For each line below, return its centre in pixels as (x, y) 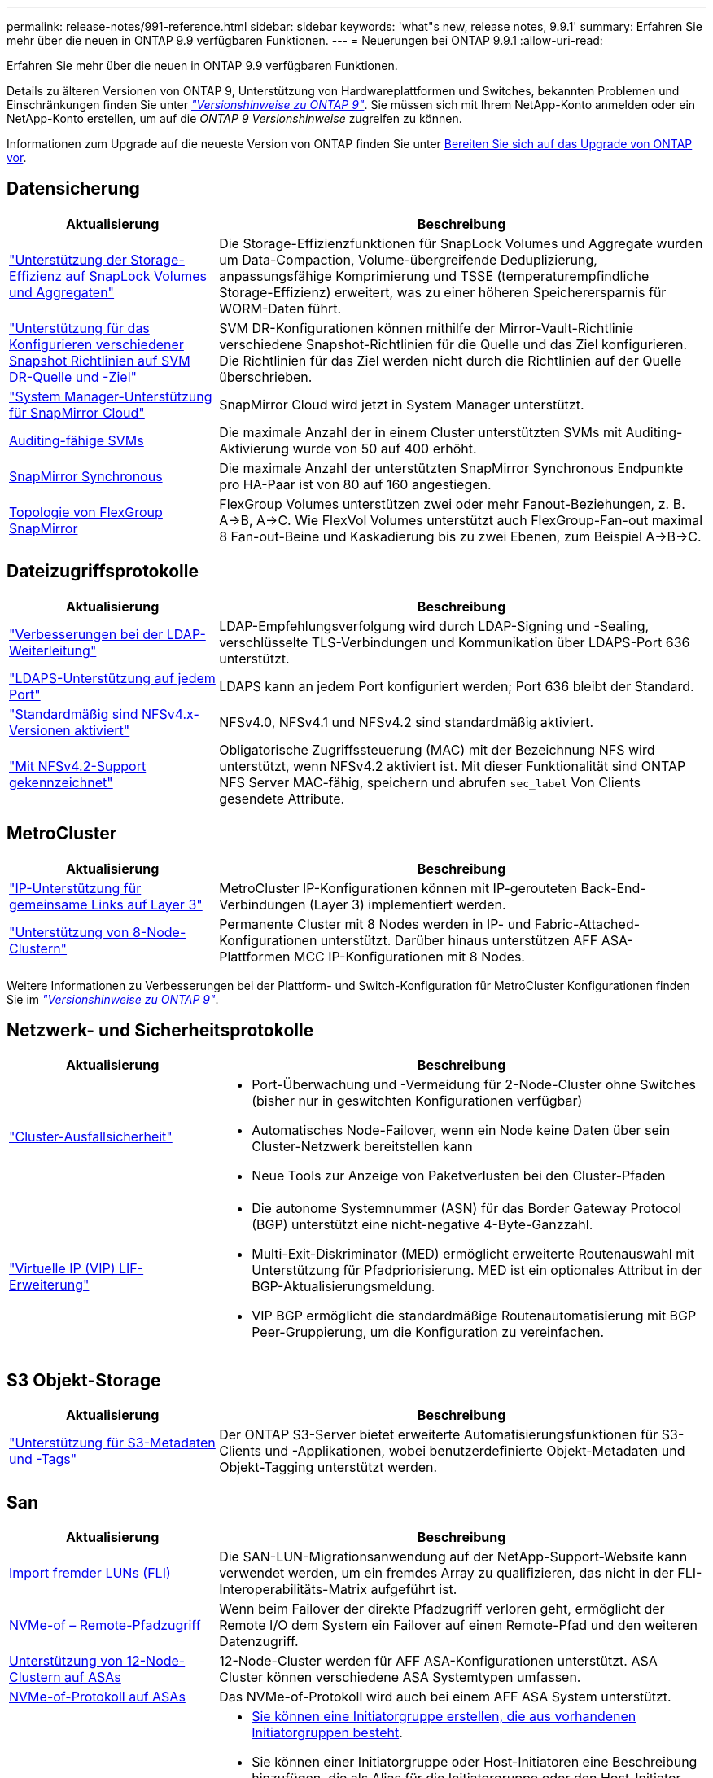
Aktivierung (254, 448)
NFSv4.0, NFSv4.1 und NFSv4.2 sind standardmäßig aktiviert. (406, 722)
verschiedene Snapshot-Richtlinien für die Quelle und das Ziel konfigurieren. (453, 344)
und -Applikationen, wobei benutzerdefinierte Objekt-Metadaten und (475, 1451)
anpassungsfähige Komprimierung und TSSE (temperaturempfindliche (434, 276)
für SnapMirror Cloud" (77, 412)
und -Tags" (43, 1459)
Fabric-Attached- (587, 924)
